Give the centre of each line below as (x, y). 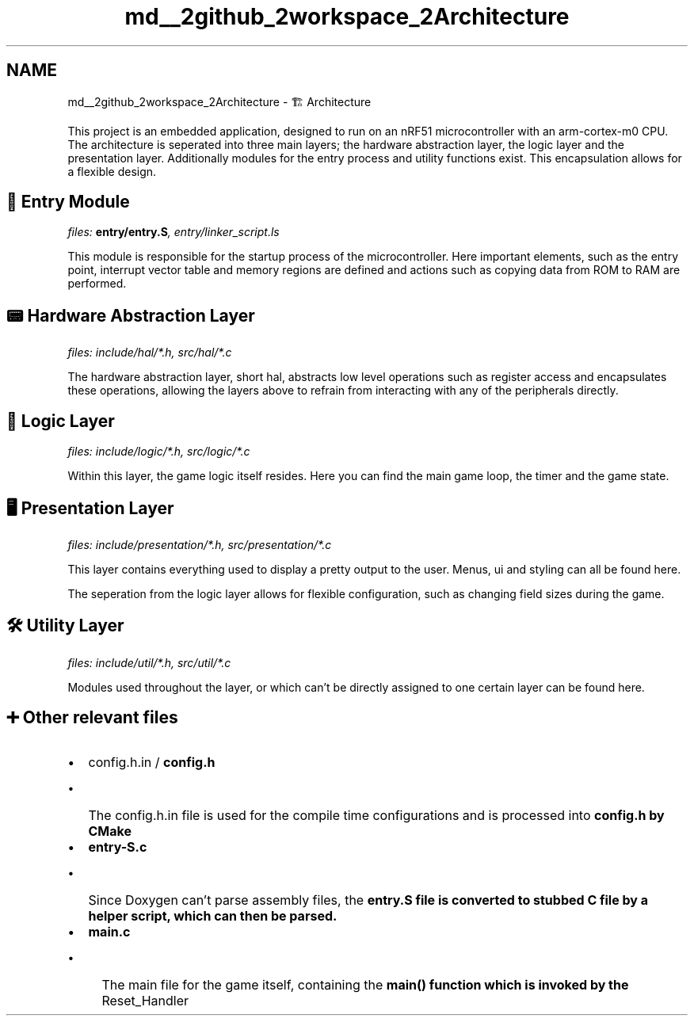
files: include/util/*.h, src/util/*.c (149, 662)
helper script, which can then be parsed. (213, 915)
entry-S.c (118, 847)
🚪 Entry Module (68, 202)
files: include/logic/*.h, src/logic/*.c (159, 452)
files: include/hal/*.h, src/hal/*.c (150, 353)
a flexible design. (112, 171)
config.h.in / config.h (152, 762)
